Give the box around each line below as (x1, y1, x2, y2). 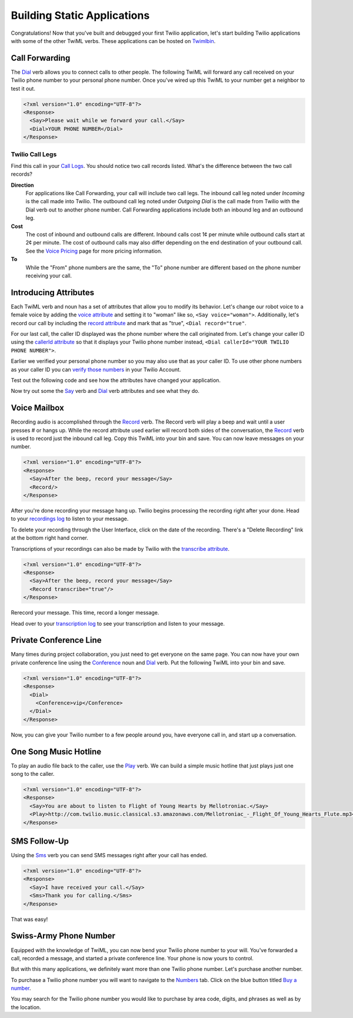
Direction (11, 181, 35, 189)
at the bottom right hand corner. (11, 534, 88, 541)
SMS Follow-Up (11, 836, 69, 846)
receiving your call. (25, 272, 72, 279)
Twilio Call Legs (11, 150, 57, 158)
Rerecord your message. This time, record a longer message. (11, 609, 159, 616)
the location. (11, 1003, 41, 1010)
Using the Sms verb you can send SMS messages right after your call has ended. (11, 852, 208, 859)
